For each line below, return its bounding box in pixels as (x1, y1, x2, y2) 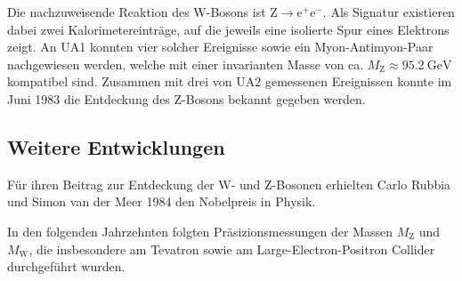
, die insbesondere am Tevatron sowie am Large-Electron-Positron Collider (28, 239, 435, 258)
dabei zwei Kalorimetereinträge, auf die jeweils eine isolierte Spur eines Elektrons (7, 20, 450, 38)
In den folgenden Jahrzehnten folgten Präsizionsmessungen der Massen (7, 221, 393, 240)
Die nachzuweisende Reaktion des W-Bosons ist (7, 3, 266, 20)
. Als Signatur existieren (322, 3, 455, 20)
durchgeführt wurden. (7, 257, 126, 276)
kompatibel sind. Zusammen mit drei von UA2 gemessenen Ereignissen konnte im (7, 72, 452, 91)
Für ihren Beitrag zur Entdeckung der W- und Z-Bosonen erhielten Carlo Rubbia (7, 174, 451, 193)
